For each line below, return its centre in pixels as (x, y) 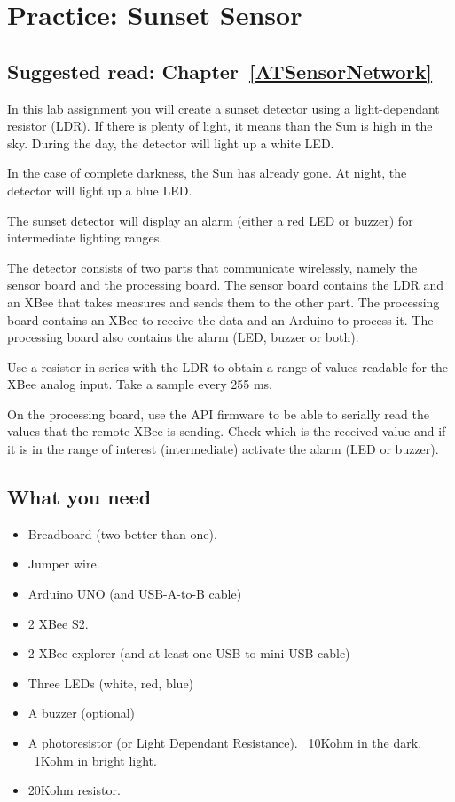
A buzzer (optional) (82, 713)
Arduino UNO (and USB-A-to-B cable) (135, 594)
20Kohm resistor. (74, 790)
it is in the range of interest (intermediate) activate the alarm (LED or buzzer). (223, 449)
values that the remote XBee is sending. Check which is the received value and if (227, 431)
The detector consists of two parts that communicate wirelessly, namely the (212, 267)
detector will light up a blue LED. (100, 190)
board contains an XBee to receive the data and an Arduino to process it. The (220, 319)
